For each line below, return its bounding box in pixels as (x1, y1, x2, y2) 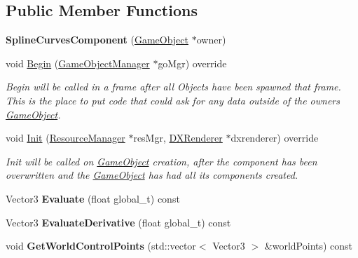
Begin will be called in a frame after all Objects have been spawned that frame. (6, 79, 341, 94)
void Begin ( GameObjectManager (6, 55, 150, 70)
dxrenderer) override (230, 130, 319, 145)
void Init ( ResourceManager (6, 130, 125, 145)
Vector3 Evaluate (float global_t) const (6, 191, 180, 205)
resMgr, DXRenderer (133, 130, 223, 145)
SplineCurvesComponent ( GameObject (6, 32, 188, 47)
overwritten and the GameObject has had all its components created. (6, 168, 298, 182)
